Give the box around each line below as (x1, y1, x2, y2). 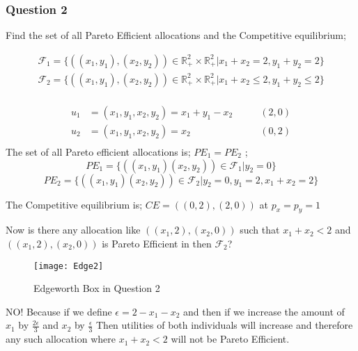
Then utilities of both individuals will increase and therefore (95, 318, 353, 332)
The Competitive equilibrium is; (6, 197, 143, 211)
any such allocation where (6, 332, 116, 346)
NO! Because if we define (6, 304, 112, 318)
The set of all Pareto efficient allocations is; (6, 145, 191, 158)
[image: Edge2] (33, 261, 104, 271)
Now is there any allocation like (6, 222, 141, 237)
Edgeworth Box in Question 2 (33, 281, 160, 295)
